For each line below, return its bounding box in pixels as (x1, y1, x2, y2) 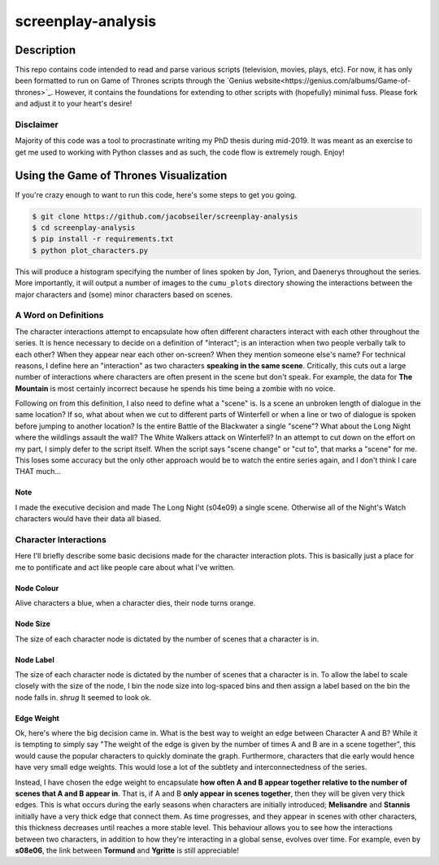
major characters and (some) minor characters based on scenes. (15, 289, 233, 299)
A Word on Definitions (15, 310, 104, 321)
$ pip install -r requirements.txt (32, 234, 174, 244)
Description (15, 43, 76, 57)
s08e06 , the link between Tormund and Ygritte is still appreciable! (15, 845, 240, 855)
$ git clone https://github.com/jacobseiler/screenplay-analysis (32, 211, 298, 221)
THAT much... (15, 467, 61, 476)
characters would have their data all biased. (15, 514, 162, 524)
